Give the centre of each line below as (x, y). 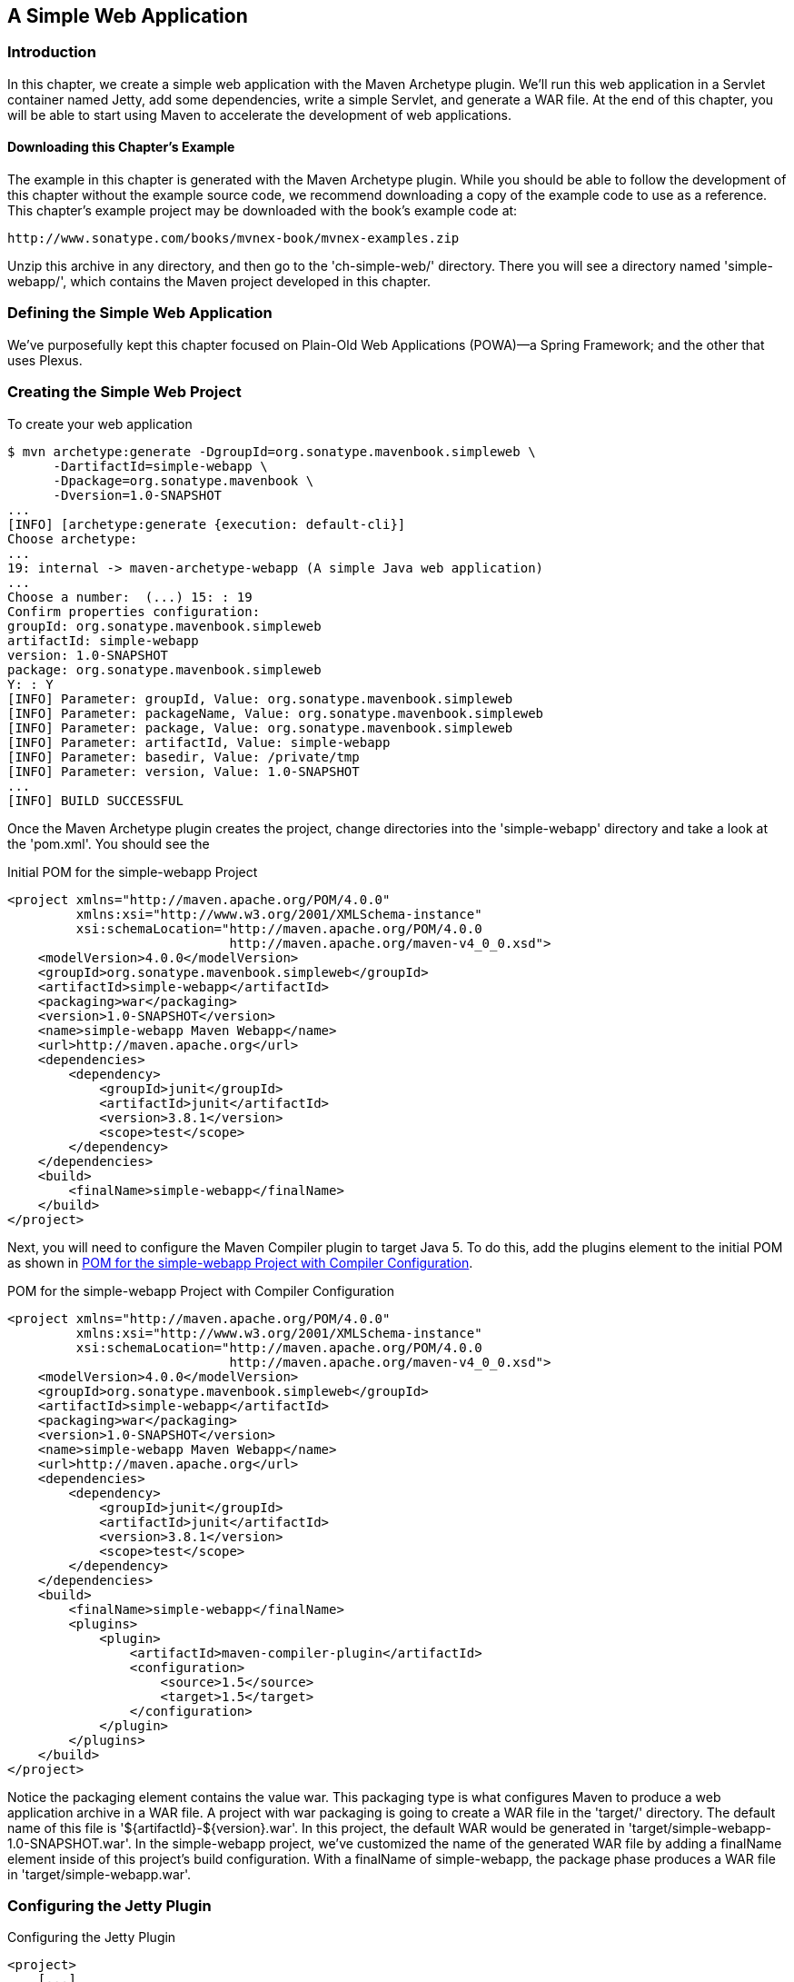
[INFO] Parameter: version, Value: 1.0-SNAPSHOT (184, 771)
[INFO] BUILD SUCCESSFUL (95, 800)
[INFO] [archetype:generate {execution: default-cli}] (207, 524)
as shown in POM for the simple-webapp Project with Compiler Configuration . (240, 1262)
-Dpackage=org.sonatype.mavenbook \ (184, 480)
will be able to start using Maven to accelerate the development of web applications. (259, 115)
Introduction (52, 52)
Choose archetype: (73, 538)
